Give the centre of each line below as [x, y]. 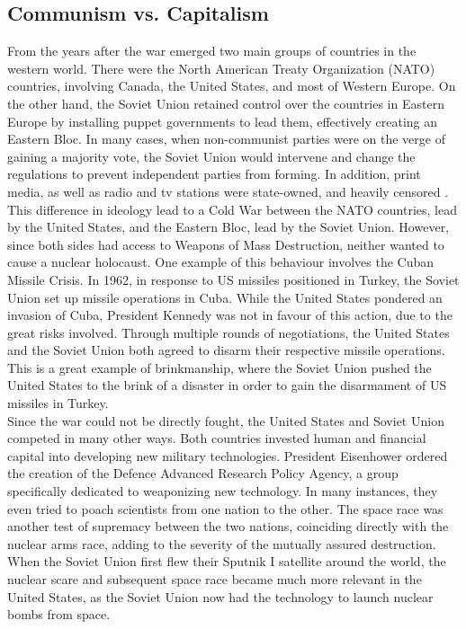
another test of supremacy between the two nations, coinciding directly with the [228, 526]
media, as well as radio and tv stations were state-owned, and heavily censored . [228, 191]
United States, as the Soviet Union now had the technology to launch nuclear [220, 596]
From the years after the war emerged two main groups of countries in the [212, 51]
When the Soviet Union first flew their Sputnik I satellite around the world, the [227, 561]
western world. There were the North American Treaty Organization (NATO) [221, 68]
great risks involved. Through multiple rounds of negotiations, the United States [229, 332]
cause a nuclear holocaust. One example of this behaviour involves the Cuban [221, 262]
